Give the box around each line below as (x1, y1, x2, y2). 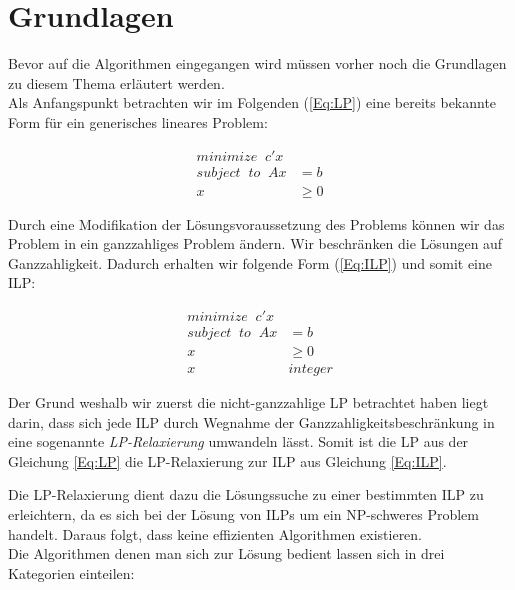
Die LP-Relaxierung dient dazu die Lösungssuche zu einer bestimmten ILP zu (8, 484, 484, 505)
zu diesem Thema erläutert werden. (8, 72, 225, 93)
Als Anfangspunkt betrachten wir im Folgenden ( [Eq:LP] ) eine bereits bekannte (8, 92, 497, 113)
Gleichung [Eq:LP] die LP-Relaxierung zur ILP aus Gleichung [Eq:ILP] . (8, 450, 447, 471)
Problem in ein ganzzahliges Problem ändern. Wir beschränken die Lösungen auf (8, 233, 503, 254)
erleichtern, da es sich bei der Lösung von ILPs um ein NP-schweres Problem (8, 504, 479, 525)
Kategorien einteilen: (8, 562, 135, 583)
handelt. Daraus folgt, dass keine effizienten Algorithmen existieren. (8, 523, 423, 544)
